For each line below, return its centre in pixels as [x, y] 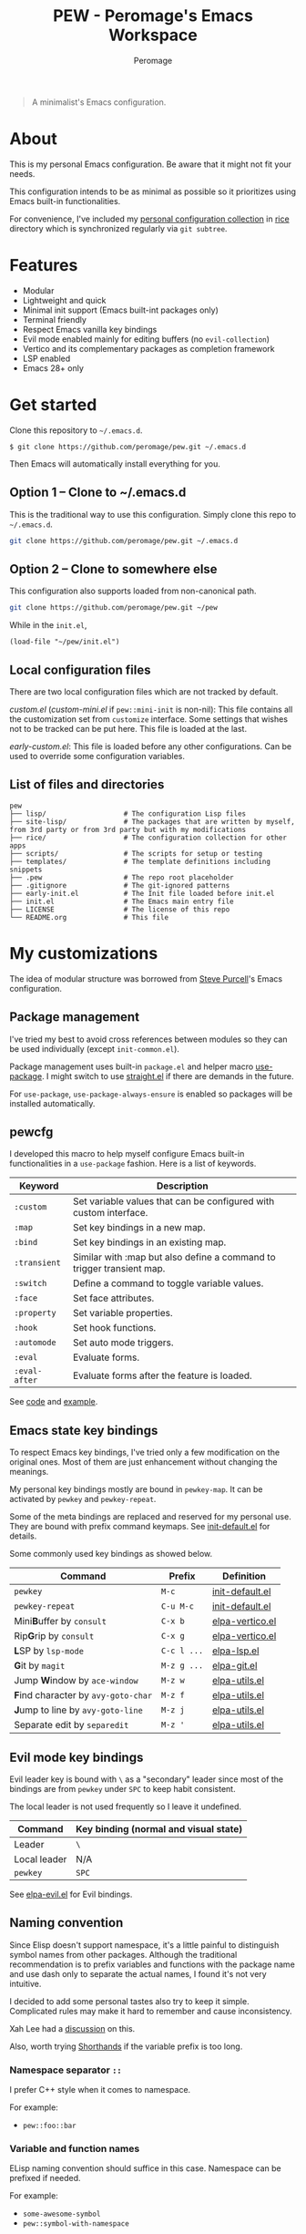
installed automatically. [52, 1103]
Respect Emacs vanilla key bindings [90, 329]
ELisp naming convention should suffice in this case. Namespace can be [146, 2168]
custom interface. [110, 1213]
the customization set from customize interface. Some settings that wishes [149, 719]
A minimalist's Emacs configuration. [99, 102]
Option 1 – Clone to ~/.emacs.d [98, 493]
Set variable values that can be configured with [173, 1201]
